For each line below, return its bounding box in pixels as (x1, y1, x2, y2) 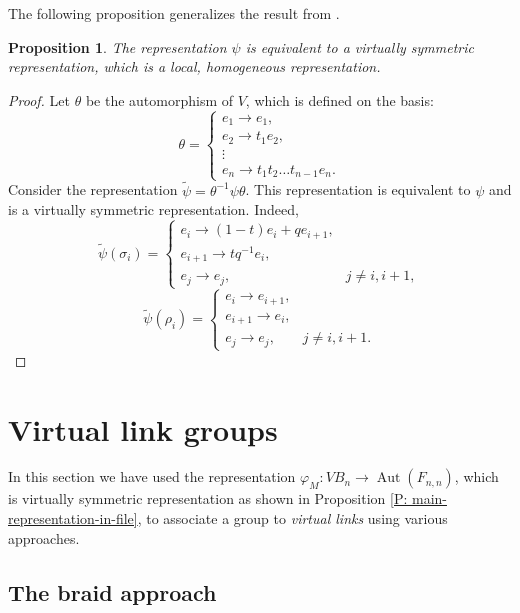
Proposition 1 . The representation (8, 36, 227, 57)
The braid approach (8, 576, 217, 607)
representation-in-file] (8, 508, 138, 529)
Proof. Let (8, 89, 70, 110)
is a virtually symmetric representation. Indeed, (8, 199, 299, 220)
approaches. (8, 527, 80, 548)
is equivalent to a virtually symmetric (245, 36, 475, 57)
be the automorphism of (85, 89, 234, 110)
